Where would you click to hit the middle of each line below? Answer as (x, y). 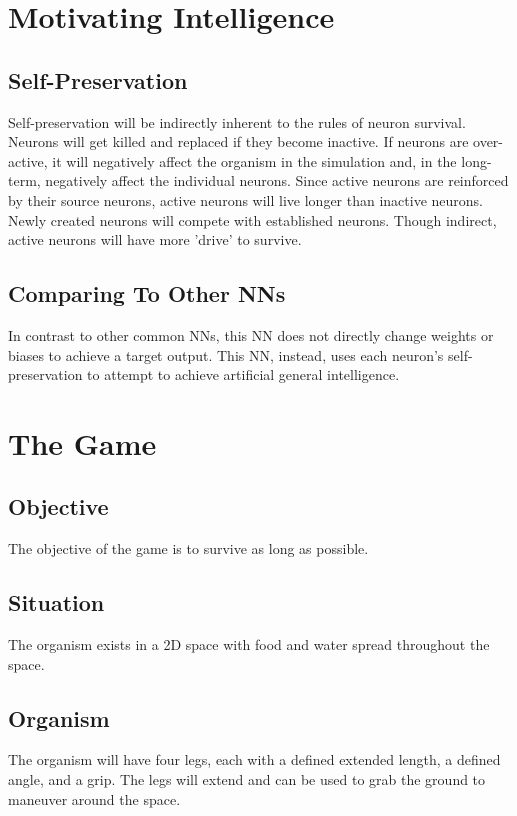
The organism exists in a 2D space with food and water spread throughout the (249, 644)
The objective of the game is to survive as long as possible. (188, 548)
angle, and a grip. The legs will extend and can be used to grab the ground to (247, 779)
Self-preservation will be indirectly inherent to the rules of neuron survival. (237, 121)
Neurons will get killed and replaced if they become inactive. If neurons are (238, 141)
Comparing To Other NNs (147, 293)
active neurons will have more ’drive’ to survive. (155, 239)
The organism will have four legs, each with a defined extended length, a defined (254, 759)
